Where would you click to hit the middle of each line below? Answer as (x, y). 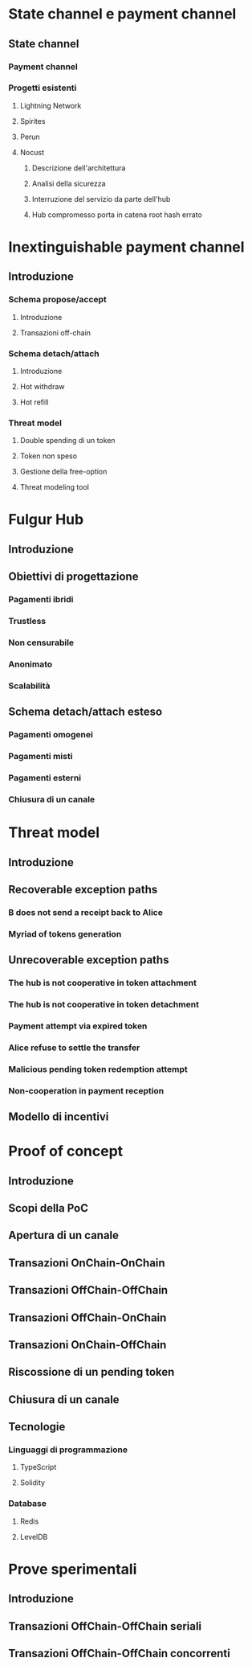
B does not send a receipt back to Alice (85, 912)
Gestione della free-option (63, 472)
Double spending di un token (67, 441)
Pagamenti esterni (45, 778)
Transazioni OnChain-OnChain (87, 1263)
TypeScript (38, 1467)
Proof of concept (66, 1151)
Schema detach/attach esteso (85, 712)
